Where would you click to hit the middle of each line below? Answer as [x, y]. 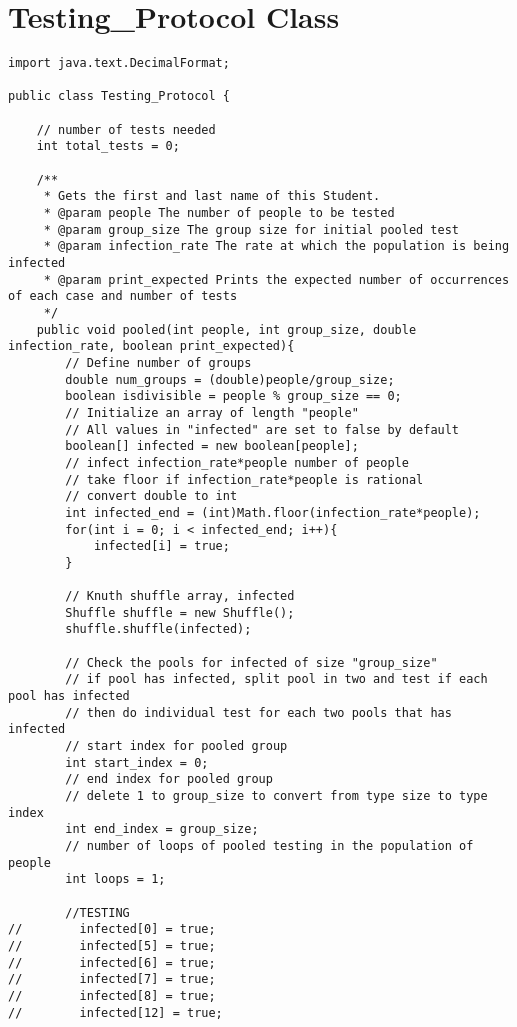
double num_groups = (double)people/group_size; [230, 379]
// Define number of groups [158, 362]
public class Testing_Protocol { [119, 96]
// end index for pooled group [169, 779]
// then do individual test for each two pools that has [258, 712]
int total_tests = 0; [108, 146]
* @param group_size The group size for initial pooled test [251, 229]
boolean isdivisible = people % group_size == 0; [233, 396]
